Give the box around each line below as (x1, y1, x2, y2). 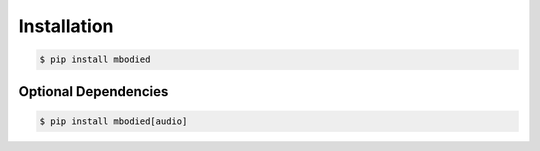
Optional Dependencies (18, 83, 169, 100)
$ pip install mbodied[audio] (39, 115, 188, 127)
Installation (18, 15, 114, 37)
